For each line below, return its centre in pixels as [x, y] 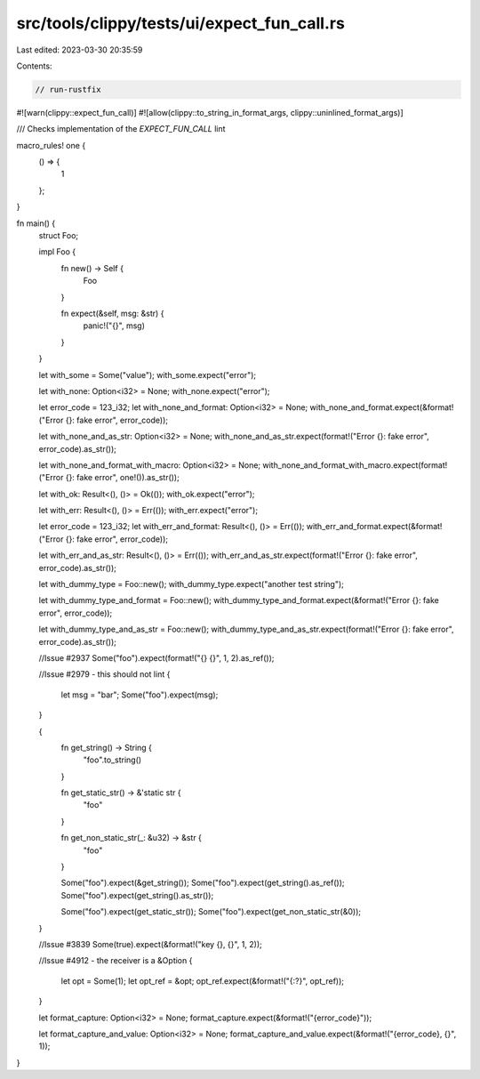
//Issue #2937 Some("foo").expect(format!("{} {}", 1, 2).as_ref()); [156, 657]
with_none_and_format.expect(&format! [382, 407]
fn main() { [36, 223]
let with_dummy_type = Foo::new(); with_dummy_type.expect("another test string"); [191, 584]
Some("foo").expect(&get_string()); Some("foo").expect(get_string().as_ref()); [203, 883]
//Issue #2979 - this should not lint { [104, 674]
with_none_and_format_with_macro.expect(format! [355, 465]
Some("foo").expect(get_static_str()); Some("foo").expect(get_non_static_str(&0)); [211, 912]
